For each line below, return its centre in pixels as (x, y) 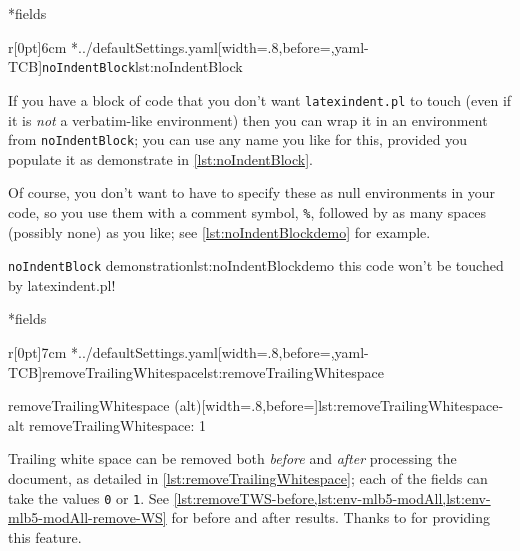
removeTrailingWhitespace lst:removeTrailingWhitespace (213, 371)
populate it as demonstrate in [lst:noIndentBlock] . (161, 158)
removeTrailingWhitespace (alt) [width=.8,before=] (163, 405)
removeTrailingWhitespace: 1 (118, 424)
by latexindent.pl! (62, 284)
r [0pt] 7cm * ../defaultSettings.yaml (113, 352)
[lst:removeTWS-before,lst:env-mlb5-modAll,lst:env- (332, 497)
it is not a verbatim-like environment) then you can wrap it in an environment (248, 119)
